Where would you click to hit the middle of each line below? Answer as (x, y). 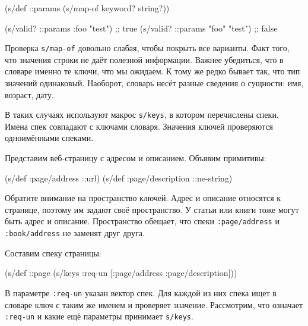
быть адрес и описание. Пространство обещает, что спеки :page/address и (142, 221)
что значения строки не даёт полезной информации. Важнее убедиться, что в (144, 59)
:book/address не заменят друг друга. (75, 233)
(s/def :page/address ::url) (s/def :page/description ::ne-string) (119, 178)
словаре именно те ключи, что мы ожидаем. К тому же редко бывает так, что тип (153, 71)
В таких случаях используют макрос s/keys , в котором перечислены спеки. (142, 115)
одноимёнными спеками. (49, 138)
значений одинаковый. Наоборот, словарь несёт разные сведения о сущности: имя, (154, 83)
